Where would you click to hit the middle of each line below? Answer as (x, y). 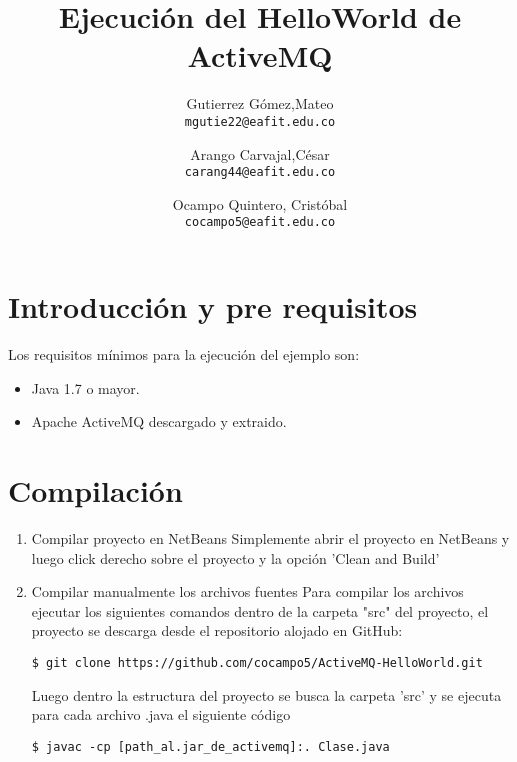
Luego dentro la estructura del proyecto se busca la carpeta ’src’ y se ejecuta (266, 694)
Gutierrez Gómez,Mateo (260, 103)
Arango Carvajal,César (260, 153)
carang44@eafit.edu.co (260, 172)
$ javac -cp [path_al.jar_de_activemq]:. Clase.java (210, 746)
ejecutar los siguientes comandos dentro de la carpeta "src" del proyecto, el (260, 610)
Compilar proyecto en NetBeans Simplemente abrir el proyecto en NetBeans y (270, 537)
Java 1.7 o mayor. (85, 387)
